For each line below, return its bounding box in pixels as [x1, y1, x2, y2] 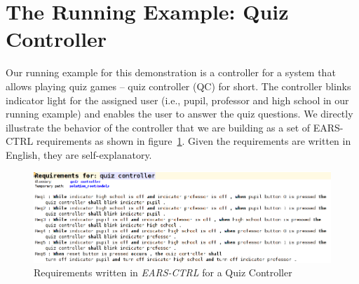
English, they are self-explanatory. [6, 147, 152, 162]
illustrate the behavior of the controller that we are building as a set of [6, 120, 311, 134]
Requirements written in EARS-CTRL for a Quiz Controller [34, 265, 292, 280]
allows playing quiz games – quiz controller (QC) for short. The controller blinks [6, 78, 351, 93]
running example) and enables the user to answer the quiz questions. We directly [6, 106, 353, 121]
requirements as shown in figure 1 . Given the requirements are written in [36, 134, 351, 148]
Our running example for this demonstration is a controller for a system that [6, 65, 336, 80]
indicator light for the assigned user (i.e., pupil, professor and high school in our [6, 92, 349, 107]
